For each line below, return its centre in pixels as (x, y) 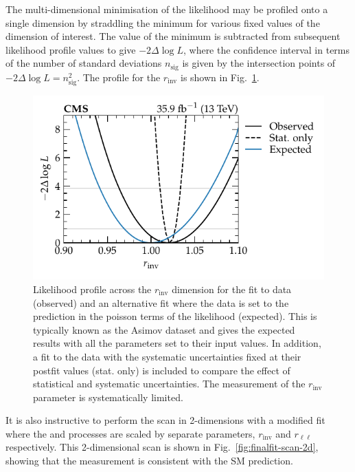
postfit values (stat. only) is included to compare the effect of (162, 370)
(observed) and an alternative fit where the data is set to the (161, 302)
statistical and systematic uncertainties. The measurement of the (169, 384)
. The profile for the (119, 77)
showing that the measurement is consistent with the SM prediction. (149, 461)
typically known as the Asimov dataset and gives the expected (164, 329)
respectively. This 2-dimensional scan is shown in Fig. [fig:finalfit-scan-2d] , (162, 447)
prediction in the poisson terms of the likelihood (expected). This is (175, 316)
